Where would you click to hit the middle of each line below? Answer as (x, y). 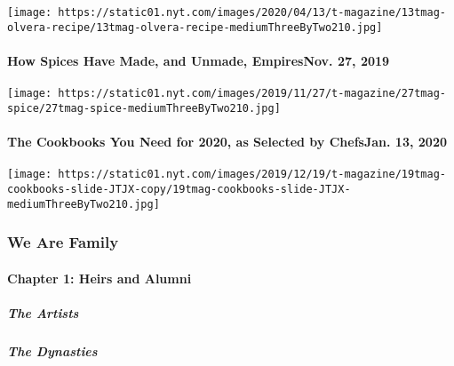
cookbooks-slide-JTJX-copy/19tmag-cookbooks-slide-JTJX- (179, 189)
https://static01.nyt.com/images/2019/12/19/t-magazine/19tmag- (252, 175)
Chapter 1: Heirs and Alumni (100, 278)
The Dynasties (52, 350)
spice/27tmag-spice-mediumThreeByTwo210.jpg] (144, 108)
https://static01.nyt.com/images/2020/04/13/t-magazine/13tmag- (252, 12)
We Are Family (63, 242)
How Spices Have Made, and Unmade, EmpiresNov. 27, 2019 (199, 60)
